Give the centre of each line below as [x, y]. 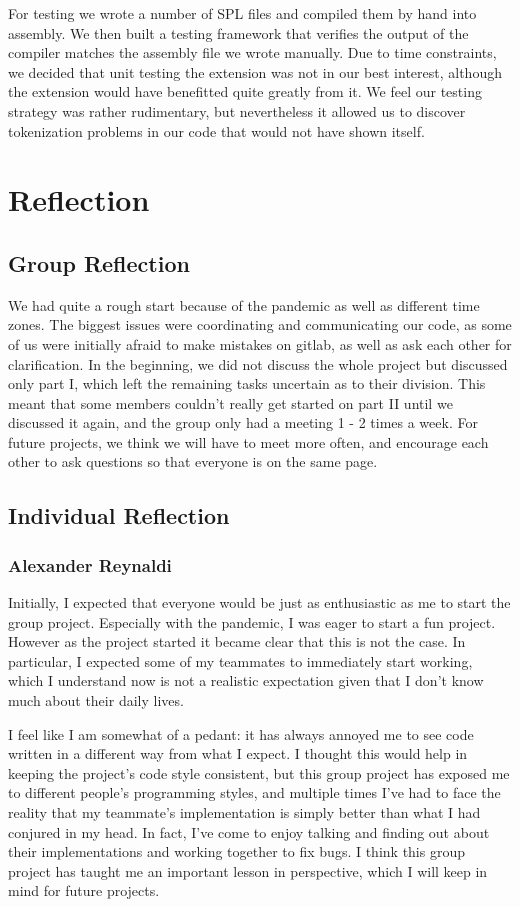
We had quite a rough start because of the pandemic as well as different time [244, 304]
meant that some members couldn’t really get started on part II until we [230, 402]
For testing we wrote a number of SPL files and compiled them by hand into [242, 13]
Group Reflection [99, 262]
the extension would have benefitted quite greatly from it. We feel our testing [245, 91]
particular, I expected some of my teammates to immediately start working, [240, 660]
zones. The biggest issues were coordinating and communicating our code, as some [260, 324]
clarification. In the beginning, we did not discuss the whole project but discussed [258, 363]
